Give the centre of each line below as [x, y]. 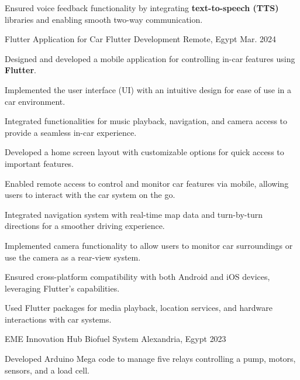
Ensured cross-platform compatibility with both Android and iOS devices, [137, 277]
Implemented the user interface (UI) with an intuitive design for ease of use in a [148, 89]
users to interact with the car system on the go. [90, 195]
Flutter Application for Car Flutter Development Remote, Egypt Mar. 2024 [141, 39]
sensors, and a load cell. [47, 370]
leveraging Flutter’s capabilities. [62, 288]
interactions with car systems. [58, 319]
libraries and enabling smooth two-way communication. [104, 19]
